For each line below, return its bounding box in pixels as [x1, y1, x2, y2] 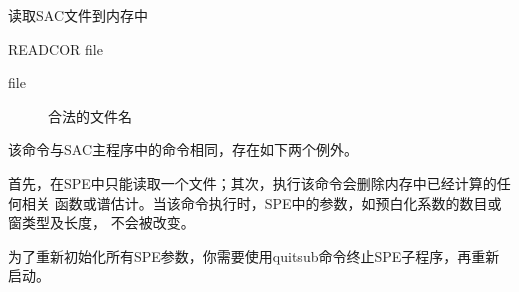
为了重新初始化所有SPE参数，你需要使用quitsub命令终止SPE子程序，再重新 [8, 245, 500, 266]
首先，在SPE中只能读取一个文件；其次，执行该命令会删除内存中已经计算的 [8, 172, 497, 193]
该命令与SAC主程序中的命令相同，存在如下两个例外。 [8, 139, 358, 160]
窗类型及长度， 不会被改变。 [8, 212, 195, 233]
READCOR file [8, 38, 103, 59]
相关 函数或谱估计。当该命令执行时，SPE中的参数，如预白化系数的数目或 [21, 192, 502, 213]
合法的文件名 [48, 105, 132, 126]
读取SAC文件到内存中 [8, 5, 148, 25]
